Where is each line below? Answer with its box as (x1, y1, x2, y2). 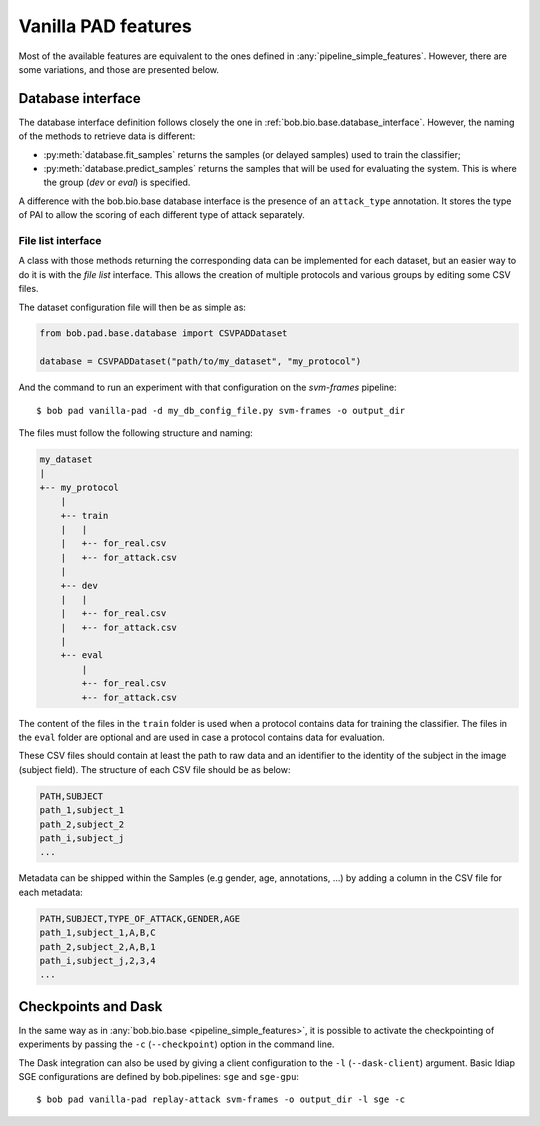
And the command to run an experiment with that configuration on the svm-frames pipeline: (18, 381, 397, 394)
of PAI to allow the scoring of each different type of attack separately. (18, 209, 305, 221)
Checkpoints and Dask (18, 998, 163, 1015)
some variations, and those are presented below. (18, 63, 220, 75)
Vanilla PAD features (18, 15, 192, 37)
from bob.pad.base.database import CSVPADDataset (39, 328, 288, 339)
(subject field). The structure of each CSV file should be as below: (18, 763, 291, 775)
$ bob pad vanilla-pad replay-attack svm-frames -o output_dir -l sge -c (36, 1094, 406, 1105)
